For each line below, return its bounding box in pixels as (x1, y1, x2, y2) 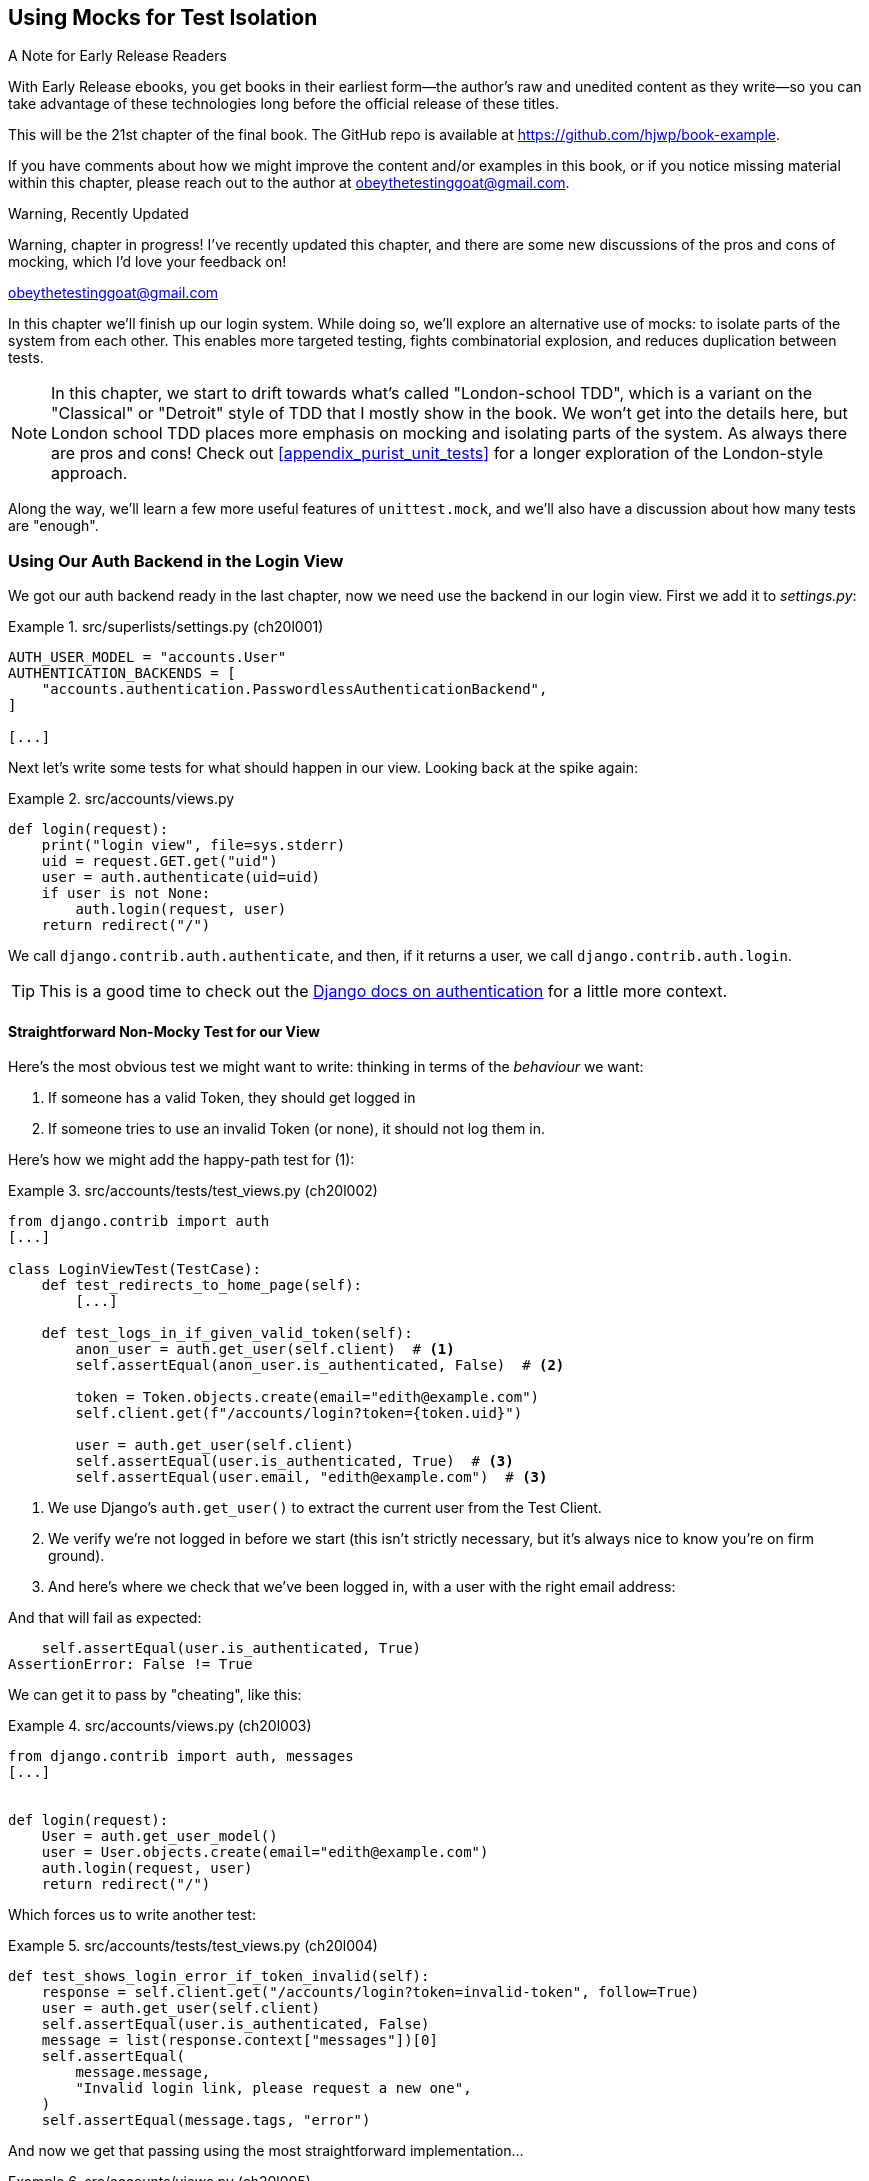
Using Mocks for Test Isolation (8, 5, 318, 30)
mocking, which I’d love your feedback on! (8, 253, 287, 271)
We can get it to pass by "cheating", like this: (8, 1686, 302, 1704)
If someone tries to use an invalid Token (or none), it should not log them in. (48, 1120, 545, 1138)
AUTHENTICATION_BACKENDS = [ (8, 665, 236, 682)
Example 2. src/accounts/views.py (8, 790, 235, 808)
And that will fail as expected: (8, 1609, 202, 1627)
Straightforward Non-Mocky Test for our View (8, 1022, 320, 1040)
